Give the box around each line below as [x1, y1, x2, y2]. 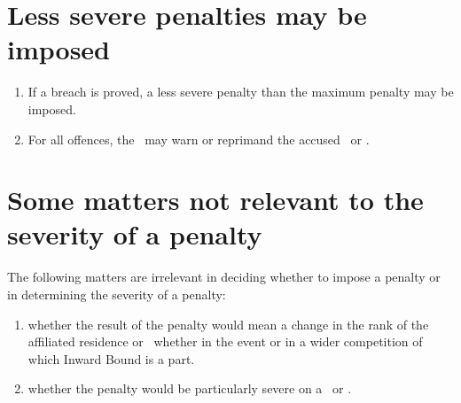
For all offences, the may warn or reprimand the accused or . [27, 129, 370, 148]
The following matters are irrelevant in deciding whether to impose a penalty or [7, 267, 441, 286]
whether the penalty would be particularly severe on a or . [27, 379, 352, 398]
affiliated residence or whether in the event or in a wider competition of [27, 332, 423, 351]
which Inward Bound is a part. [27, 349, 195, 368]
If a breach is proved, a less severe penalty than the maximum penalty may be [27, 82, 454, 101]
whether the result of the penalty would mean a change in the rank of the [27, 314, 429, 333]
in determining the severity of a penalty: [7, 285, 226, 303]
